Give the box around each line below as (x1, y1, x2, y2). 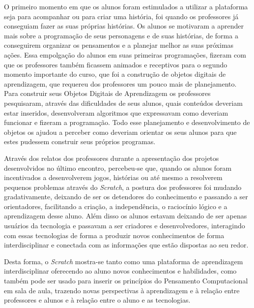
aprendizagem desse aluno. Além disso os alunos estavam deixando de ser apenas (4, 211, 247, 221)
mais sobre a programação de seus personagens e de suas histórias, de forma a (4, 30, 238, 40)
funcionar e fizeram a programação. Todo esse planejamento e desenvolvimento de (4, 117, 250, 127)
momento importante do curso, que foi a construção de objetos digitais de (4, 69, 226, 79)
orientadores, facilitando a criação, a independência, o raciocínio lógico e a (4, 201, 227, 211)
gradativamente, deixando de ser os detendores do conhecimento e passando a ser (4, 191, 248, 202)
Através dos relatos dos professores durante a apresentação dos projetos (4, 153, 219, 163)
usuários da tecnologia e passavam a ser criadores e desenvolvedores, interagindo (4, 220, 245, 231)
